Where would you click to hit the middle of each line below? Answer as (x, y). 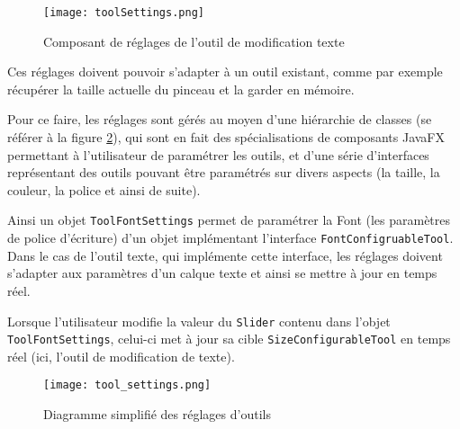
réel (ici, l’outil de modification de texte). (121, 356)
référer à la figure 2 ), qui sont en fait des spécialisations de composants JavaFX (226, 137)
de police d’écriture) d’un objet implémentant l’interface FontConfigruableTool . (230, 238)
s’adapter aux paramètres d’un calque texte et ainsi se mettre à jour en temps (222, 273)
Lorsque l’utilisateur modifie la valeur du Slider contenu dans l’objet (199, 321)
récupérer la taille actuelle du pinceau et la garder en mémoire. (181, 89)
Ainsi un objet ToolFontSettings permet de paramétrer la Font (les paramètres (229, 220)
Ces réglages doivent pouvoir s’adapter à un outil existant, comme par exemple (225, 71)
